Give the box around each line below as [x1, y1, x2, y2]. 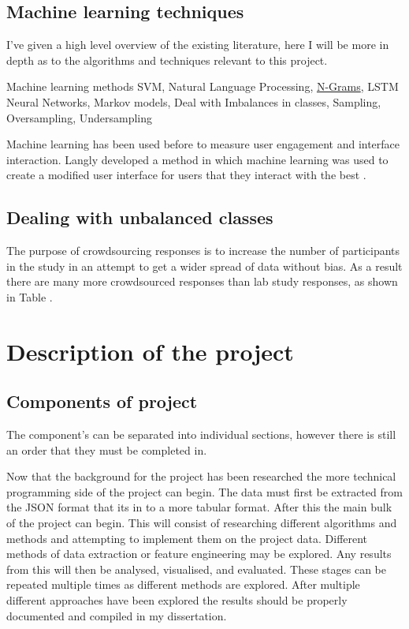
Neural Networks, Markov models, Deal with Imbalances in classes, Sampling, [6, 93, 381, 110]
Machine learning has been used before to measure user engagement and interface [6, 136, 400, 152]
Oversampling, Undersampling [6, 109, 152, 125]
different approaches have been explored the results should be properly [6, 592, 348, 608]
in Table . [6, 288, 53, 305]
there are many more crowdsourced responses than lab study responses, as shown [6, 273, 398, 290]
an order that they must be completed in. [6, 441, 207, 458]
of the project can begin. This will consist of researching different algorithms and [6, 515, 397, 531]
